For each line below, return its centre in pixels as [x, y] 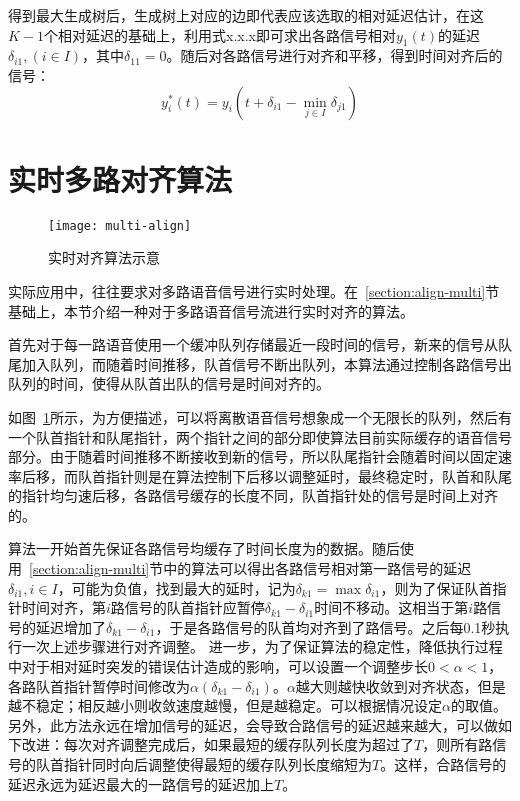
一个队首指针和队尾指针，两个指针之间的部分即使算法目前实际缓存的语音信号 [260, 436]
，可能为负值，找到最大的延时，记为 [176, 587]
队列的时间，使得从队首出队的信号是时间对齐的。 [169, 383]
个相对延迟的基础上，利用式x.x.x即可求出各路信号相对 [220, 34]
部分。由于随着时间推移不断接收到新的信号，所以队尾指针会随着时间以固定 [253, 456]
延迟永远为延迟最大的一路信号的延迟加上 [141, 783]
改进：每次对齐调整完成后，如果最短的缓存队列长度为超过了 [217, 744]
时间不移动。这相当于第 [391, 607]
